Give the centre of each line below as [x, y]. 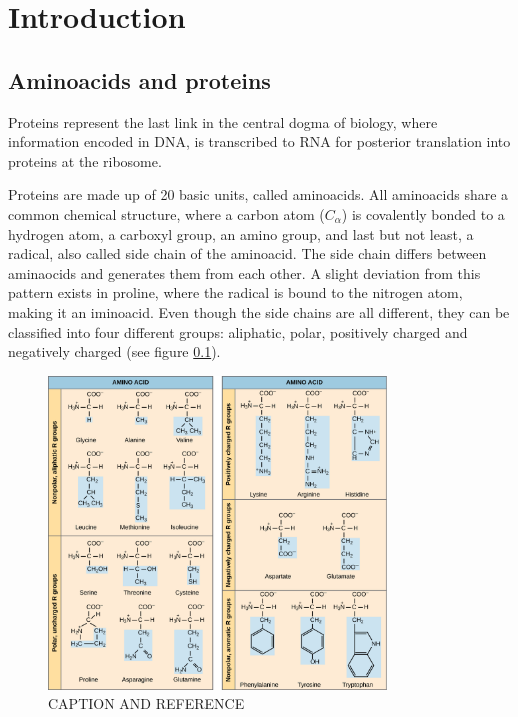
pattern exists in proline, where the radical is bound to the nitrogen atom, [235, 292]
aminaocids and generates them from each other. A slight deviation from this [244, 272]
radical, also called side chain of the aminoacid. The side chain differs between [247, 253]
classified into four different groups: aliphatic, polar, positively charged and [238, 331]
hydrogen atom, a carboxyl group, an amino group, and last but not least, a [241, 233]
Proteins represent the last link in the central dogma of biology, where [223, 121]
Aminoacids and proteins [139, 79]
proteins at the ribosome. [85, 160]
